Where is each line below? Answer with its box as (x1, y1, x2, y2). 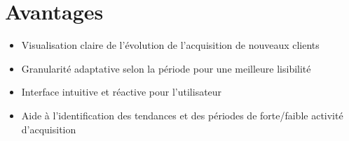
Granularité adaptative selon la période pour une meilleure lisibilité (21, 61, 311, 75)
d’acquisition (21, 121, 76, 136)
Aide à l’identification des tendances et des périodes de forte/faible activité (21, 107, 343, 122)
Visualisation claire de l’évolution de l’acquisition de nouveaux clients (21, 38, 320, 52)
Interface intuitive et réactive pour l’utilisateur (21, 84, 222, 99)
